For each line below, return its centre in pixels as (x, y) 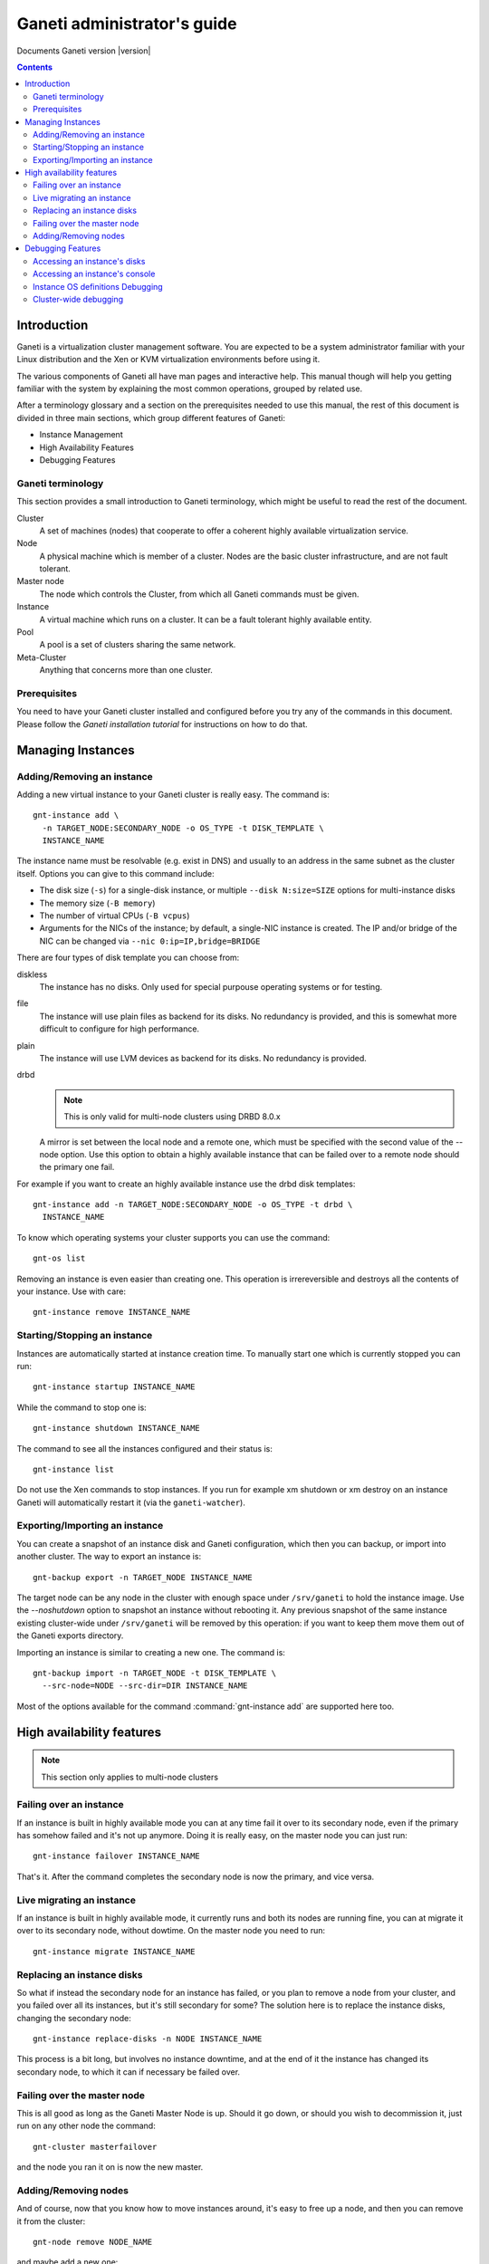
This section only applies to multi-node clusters (130, 1777)
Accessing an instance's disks (89, 261)
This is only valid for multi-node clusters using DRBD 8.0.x (172, 1117)
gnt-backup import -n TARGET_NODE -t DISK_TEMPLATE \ (154, 1673)
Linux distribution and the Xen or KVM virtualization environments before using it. (168, 360)
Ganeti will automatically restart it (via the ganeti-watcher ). (131, 1502)
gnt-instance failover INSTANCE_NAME (117, 1856)
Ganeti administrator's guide (127, 24)
